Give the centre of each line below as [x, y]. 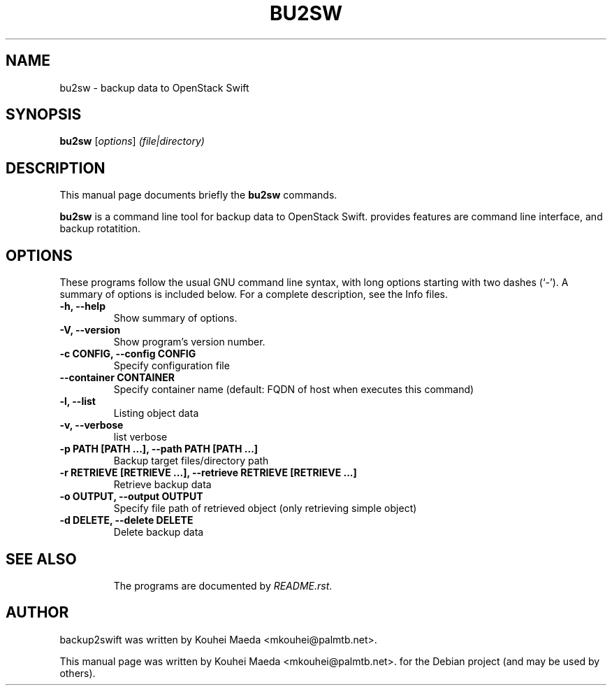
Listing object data [156, 413]
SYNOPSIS [44, 115]
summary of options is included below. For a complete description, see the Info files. [254, 294]
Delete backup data [159, 532]
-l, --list [78, 401]
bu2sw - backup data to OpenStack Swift [154, 87]
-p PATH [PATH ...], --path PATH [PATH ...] [159, 449]
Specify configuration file [172, 366]
